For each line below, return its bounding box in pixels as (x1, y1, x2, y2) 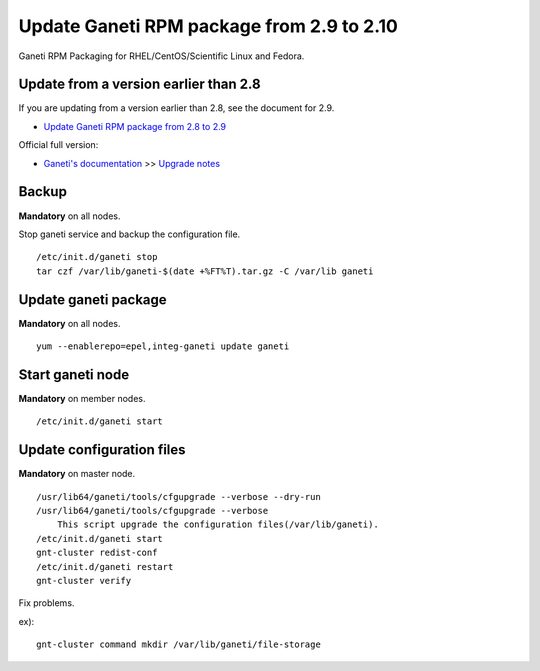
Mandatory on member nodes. (18, 392, 146, 404)
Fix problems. (18, 597, 75, 609)
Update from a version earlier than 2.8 (18, 76, 261, 93)
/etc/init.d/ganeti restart (36, 561, 174, 572)
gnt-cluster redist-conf (36, 547, 158, 559)
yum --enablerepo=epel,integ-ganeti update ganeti (36, 341, 290, 352)
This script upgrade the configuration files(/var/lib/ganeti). (56, 519, 379, 530)
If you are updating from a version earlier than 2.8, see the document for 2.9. (18, 102, 335, 114)
